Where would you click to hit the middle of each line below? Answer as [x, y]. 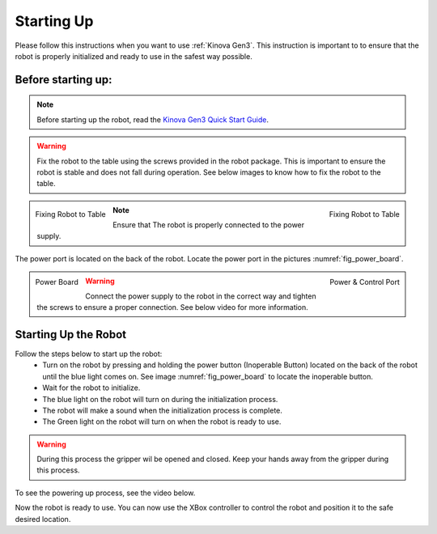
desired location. [43, 519]
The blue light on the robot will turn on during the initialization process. [160, 399]
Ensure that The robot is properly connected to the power [208, 225]
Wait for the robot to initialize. [91, 388]
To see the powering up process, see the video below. [105, 493]
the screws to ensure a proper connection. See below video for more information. [173, 307]
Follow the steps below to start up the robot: [89, 354]
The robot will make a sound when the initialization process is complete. [163, 410]
